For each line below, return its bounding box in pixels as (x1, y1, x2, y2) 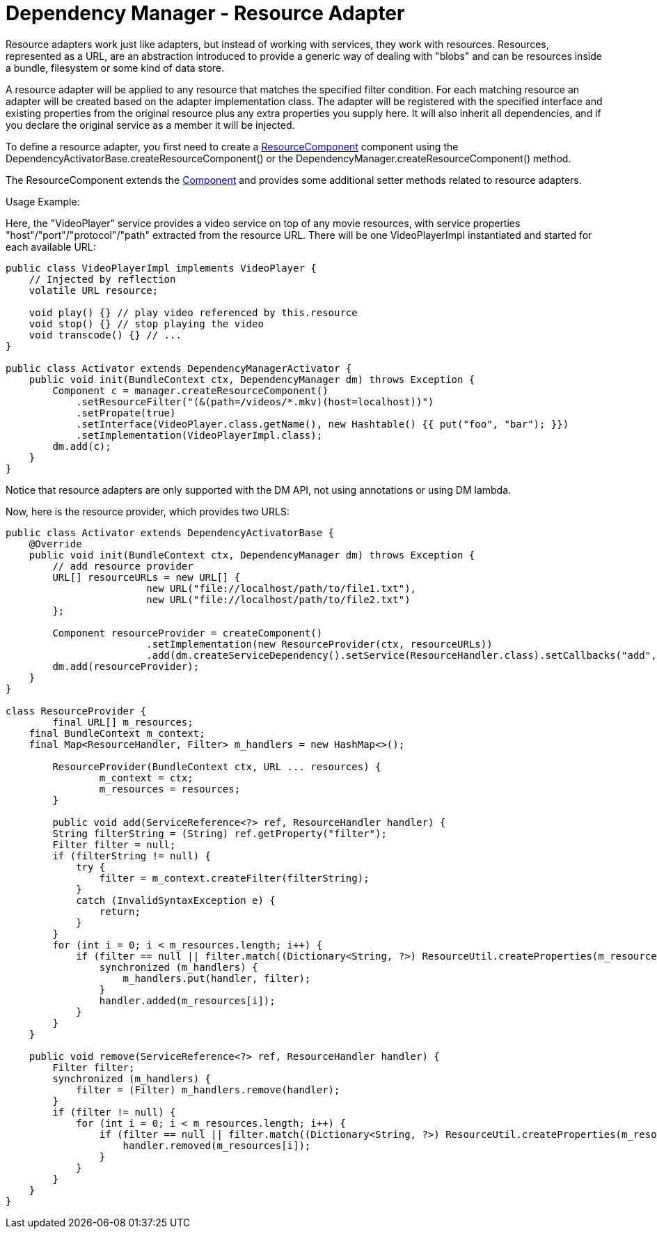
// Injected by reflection (29, 273, 176, 285)
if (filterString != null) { (52, 850, 212, 861)
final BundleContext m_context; (29, 727, 205, 739)
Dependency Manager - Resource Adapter (6, 1, 405, 25)
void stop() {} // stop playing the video (29, 318, 264, 329)
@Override (29, 538, 82, 549)
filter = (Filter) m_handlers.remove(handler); (76, 1084, 340, 1095)
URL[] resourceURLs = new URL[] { (52, 571, 241, 583)
